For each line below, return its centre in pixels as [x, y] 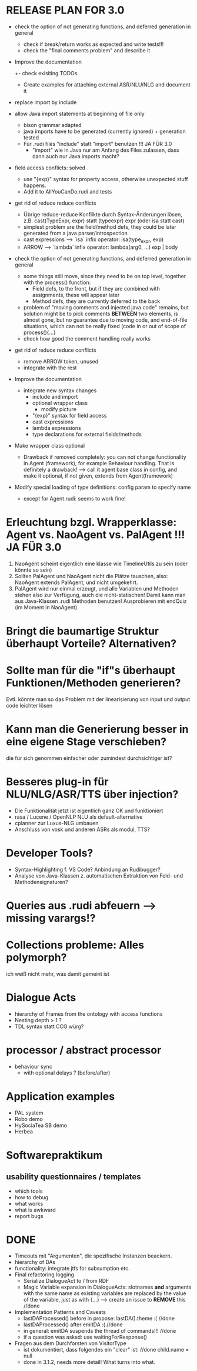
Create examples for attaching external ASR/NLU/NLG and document [107, 84]
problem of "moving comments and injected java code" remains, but [106, 307]
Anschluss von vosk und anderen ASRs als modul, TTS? [82, 829]
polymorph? [36, 957]
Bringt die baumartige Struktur [83, 631]
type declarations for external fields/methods [87, 434]
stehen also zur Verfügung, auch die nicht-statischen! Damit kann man [100, 595]
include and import [55, 396]
